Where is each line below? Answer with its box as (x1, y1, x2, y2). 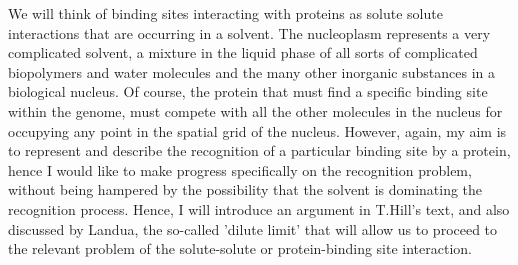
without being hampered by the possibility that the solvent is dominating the (8, 179, 483, 200)
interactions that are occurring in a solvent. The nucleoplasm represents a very (8, 22, 491, 43)
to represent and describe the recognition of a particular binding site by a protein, (8, 140, 511, 161)
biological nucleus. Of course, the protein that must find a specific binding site (8, 81, 488, 102)
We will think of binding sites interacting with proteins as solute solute (8, 3, 443, 23)
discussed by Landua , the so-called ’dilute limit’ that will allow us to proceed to (8, 218, 498, 239)
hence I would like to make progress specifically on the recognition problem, (8, 159, 472, 180)
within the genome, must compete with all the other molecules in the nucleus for (8, 100, 503, 121)
